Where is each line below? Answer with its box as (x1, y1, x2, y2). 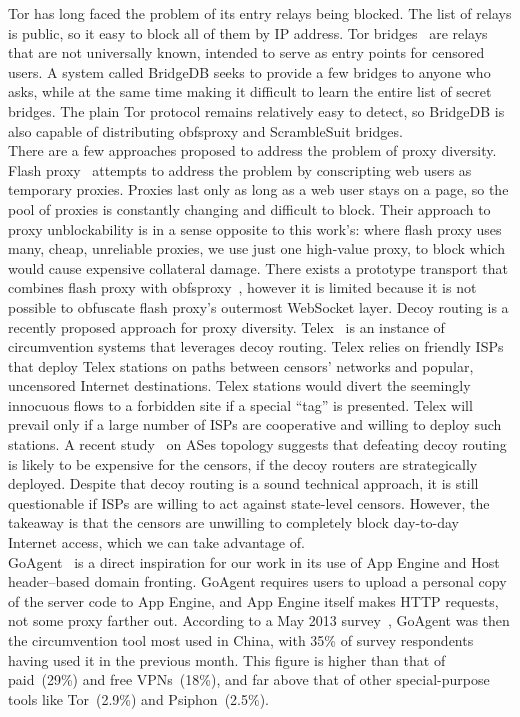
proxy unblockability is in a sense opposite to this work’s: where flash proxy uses (8, 218, 502, 239)
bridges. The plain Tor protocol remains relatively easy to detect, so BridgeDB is (8, 100, 505, 121)
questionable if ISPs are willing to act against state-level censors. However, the (8, 492, 490, 513)
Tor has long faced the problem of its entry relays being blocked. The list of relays (8, 3, 512, 23)
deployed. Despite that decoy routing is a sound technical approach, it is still (8, 473, 479, 494)
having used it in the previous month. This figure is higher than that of (8, 649, 446, 670)
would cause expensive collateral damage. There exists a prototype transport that (8, 257, 508, 278)
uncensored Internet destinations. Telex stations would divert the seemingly (8, 375, 471, 396)
